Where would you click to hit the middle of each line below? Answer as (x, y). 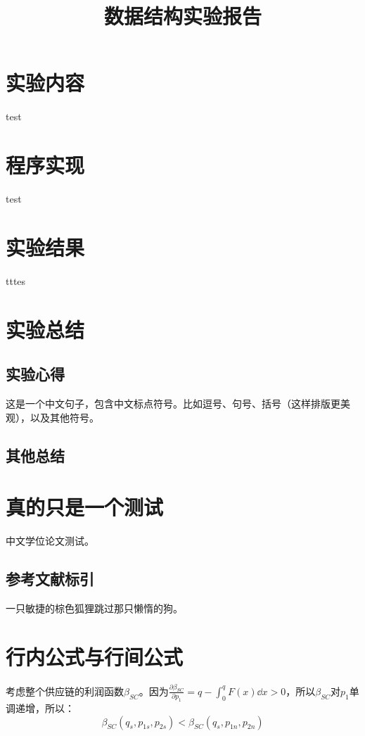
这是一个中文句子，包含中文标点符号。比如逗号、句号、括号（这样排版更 (173, 403)
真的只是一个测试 (85, 507)
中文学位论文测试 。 (50, 541)
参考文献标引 (50, 578)
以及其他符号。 (64, 417)
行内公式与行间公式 (95, 656)
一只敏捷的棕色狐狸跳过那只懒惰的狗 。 (94, 608)
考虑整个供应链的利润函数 (65, 691)
